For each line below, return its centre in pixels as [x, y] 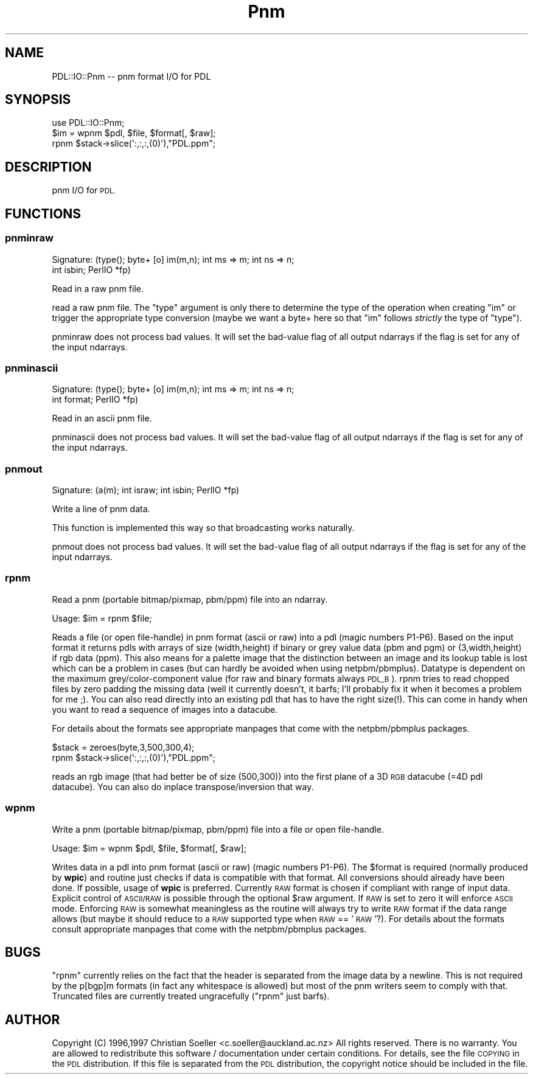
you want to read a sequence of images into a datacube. [165, 709]
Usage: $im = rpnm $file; [102, 618]
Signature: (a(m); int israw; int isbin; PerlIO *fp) [146, 490]
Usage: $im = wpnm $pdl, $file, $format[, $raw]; [149, 848]
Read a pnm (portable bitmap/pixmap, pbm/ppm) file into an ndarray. [190, 599]
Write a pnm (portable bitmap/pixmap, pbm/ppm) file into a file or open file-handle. [218, 829]
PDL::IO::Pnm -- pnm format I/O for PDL [131, 76]
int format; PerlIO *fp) [95, 400]
